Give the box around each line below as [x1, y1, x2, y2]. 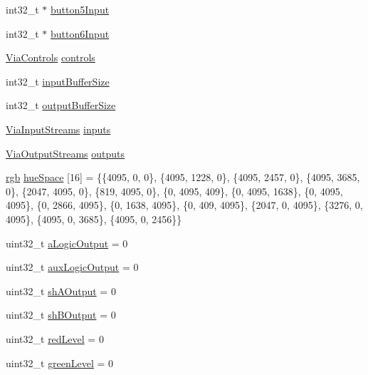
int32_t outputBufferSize [6, 98, 116, 113]
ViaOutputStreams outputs [6, 145, 125, 160]
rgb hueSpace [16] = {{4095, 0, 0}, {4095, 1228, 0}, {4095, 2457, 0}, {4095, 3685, [6, 170, 360, 185]
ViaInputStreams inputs [6, 121, 111, 136]
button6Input [51, 26, 110, 41]
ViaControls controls [6, 50, 95, 65]
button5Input [51, 2, 110, 16]
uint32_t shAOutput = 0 [6, 283, 116, 298]
